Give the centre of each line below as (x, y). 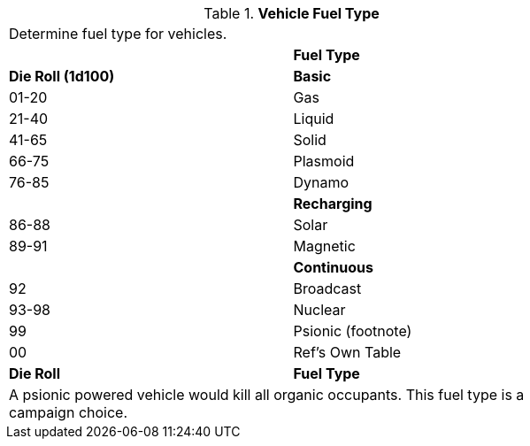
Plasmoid (324, 161)
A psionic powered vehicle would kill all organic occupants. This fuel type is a (267, 395)
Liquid (314, 119)
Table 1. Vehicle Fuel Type (292, 13)
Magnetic (324, 246)
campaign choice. (69, 412)
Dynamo (321, 182)
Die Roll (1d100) (62, 76)
